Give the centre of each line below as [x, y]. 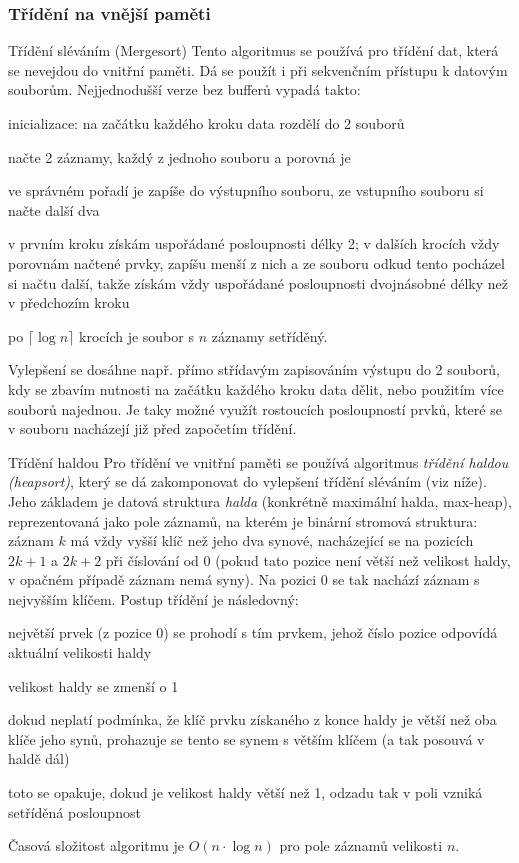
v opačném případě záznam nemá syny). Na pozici [162, 579]
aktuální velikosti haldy [80, 652]
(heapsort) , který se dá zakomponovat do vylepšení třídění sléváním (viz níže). [247, 481]
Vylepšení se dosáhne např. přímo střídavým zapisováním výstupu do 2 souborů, [254, 369]
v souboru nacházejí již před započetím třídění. [152, 428]
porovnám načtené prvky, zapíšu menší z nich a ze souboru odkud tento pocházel [256, 262]
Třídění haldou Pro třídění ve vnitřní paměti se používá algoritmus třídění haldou [258, 461]
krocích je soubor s [136, 335]
